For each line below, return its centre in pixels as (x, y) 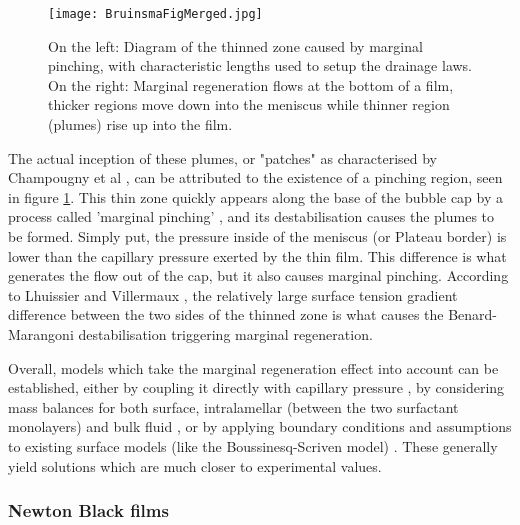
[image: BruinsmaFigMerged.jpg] (155, 14)
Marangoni (41, 333)
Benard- (473, 314)
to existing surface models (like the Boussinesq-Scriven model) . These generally (253, 445)
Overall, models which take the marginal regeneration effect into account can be (253, 367)
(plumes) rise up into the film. (140, 124)
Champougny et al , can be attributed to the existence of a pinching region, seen (255, 177)
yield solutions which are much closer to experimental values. (195, 465)
